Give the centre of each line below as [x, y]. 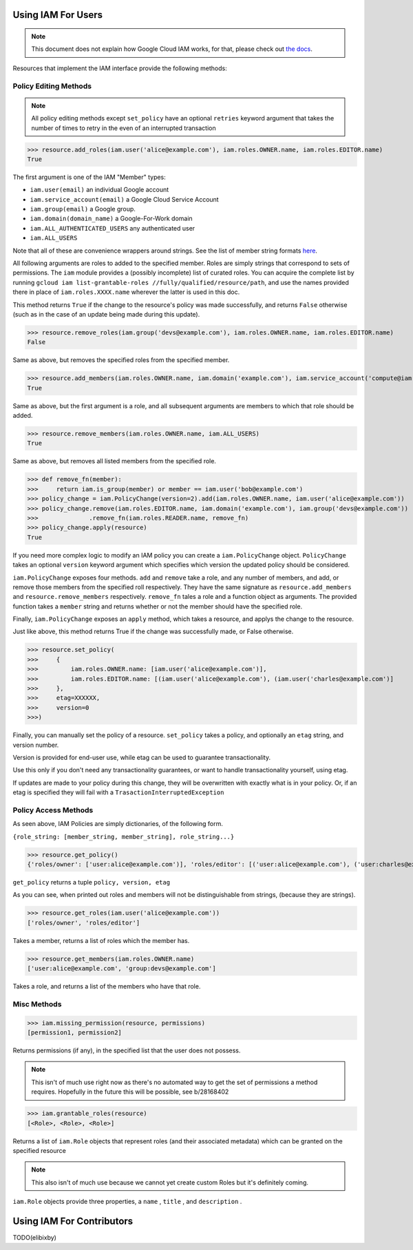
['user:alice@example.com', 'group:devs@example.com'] [121, 968]
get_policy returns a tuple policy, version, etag [92, 882]
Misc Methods [37, 1004]
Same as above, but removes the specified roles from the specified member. [121, 360]
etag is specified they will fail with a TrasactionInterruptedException [118, 792]
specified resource [40, 1150]
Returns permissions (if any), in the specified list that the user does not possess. [127, 1050]
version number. [36, 745]
